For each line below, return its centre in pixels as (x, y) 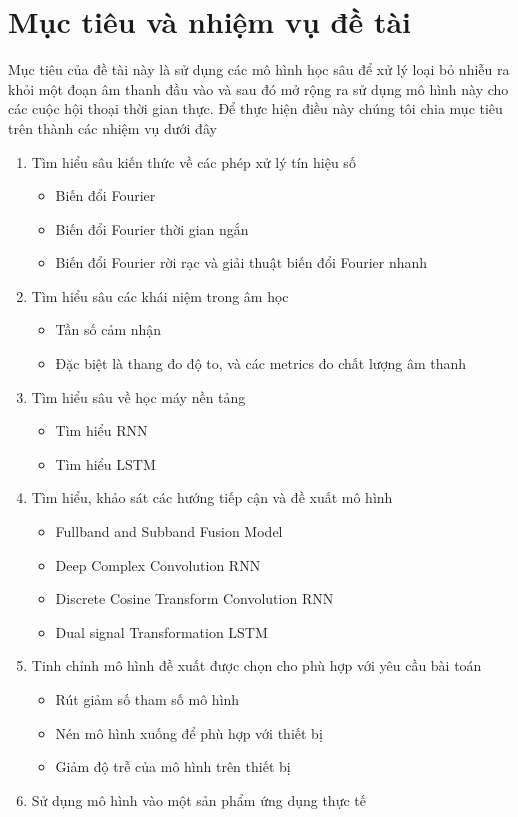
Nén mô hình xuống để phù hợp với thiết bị (189, 732)
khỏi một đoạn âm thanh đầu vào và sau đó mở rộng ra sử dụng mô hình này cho (258, 88)
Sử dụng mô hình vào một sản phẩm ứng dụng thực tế (198, 799)
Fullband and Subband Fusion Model (169, 531)
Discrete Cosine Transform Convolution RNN (194, 598)
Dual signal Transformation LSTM (161, 631)
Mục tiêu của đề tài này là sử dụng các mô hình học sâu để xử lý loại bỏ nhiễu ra (259, 69)
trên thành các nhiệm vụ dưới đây (112, 127)
